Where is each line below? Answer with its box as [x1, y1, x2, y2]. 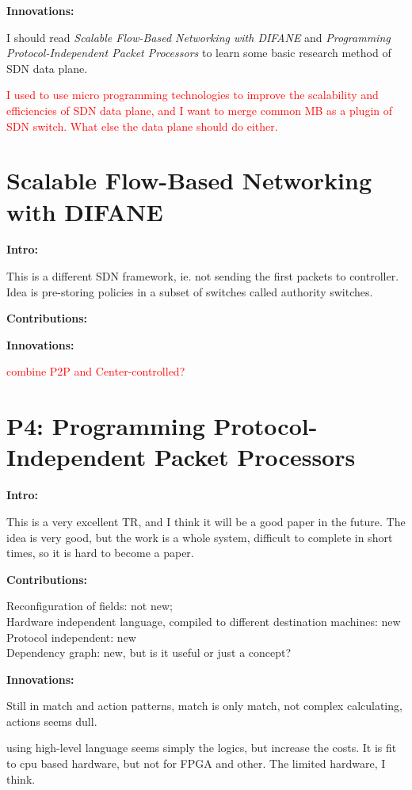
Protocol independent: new [6, 628, 136, 645]
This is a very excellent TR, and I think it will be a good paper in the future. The [6, 513, 406, 529]
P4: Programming [6, 410, 205, 442]
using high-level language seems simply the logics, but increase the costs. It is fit [6, 739, 397, 756]
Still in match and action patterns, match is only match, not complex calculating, [6, 697, 402, 714]
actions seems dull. [6, 712, 97, 729]
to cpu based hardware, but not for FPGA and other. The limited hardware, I [6, 755, 386, 772]
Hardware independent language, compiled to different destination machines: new [6, 613, 401, 629]
